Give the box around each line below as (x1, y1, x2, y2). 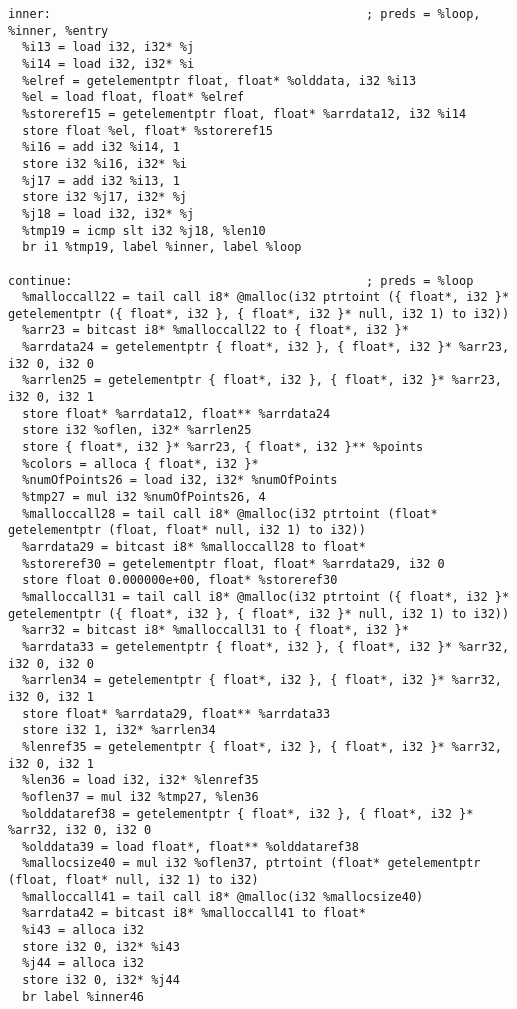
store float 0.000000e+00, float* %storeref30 (22, 573, 338, 588)
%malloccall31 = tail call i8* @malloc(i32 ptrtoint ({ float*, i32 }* (22, 589, 510, 604)
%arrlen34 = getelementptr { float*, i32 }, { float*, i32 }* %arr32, (22, 673, 502, 688)
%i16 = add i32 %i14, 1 (22, 140, 180, 155)
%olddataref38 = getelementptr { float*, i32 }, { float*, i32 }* (22, 806, 474, 821)
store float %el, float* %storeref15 (22, 123, 273, 138)
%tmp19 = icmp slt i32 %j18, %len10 (22, 223, 266, 238)
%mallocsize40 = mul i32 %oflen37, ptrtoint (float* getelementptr (22, 856, 481, 871)
